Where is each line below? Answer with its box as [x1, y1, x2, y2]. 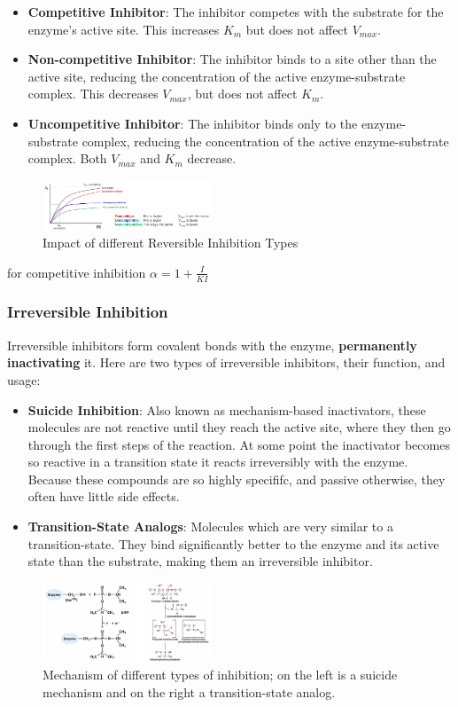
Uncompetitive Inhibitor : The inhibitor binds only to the [27, 114, 358, 132]
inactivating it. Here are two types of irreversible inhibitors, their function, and [7, 353, 446, 372]
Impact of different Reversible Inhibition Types [43, 233, 299, 252]
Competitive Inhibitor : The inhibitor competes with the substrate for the [27, 3, 444, 20]
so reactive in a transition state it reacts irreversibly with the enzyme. [27, 452, 408, 471]
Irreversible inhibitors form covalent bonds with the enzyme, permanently [7, 335, 417, 354]
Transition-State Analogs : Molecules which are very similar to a [27, 517, 393, 536]
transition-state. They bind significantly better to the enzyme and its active [27, 534, 439, 553]
